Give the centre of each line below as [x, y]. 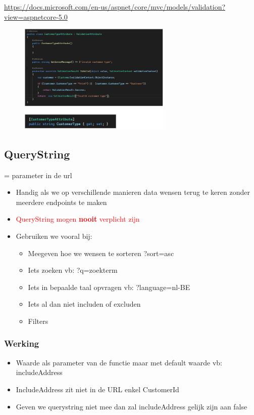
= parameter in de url [38, 175]
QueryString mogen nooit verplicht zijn [78, 219]
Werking [22, 343]
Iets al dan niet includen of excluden [84, 304]
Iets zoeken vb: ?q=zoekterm [73, 270]
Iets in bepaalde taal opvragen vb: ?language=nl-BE [109, 287]
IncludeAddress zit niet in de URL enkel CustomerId [97, 389]
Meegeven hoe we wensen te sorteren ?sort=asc [101, 253]
